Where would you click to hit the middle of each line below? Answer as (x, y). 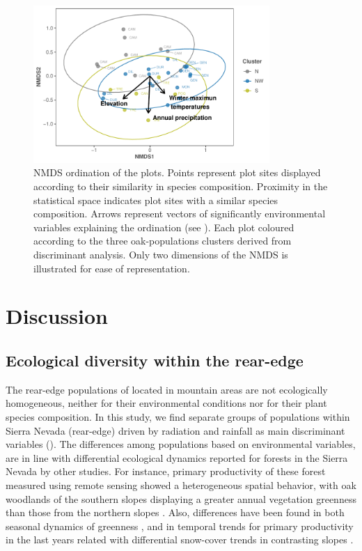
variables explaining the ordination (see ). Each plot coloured (164, 227)
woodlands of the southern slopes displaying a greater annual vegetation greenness (181, 498)
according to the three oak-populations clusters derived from (163, 241)
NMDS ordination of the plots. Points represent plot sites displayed (177, 172)
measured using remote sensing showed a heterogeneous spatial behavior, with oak (181, 484)
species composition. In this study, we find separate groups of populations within (178, 416)
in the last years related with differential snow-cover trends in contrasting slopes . (180, 540)
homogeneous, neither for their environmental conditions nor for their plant (166, 403)
